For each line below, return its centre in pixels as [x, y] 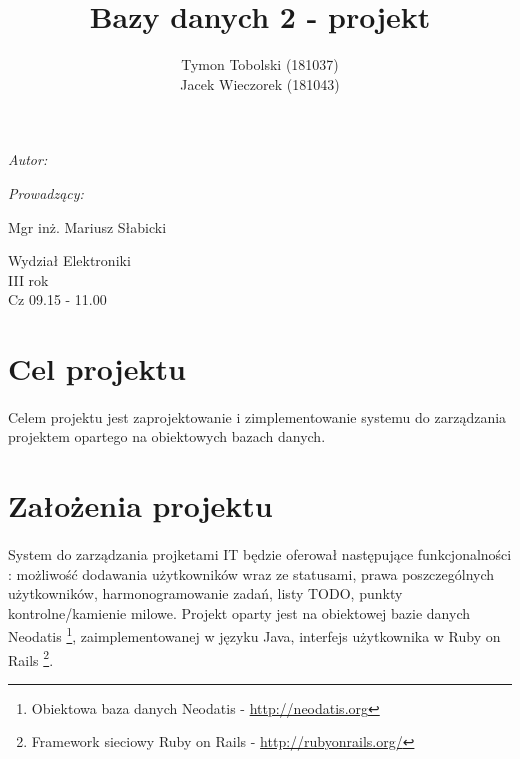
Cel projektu [97, 368]
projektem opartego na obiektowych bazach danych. [167, 436]
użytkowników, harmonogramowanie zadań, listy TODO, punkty [205, 593]
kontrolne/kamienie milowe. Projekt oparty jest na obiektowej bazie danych [239, 612]
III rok [28, 279]
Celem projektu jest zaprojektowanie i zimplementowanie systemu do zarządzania [257, 416]
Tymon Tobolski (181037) [260, 64]
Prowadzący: [46, 192]
